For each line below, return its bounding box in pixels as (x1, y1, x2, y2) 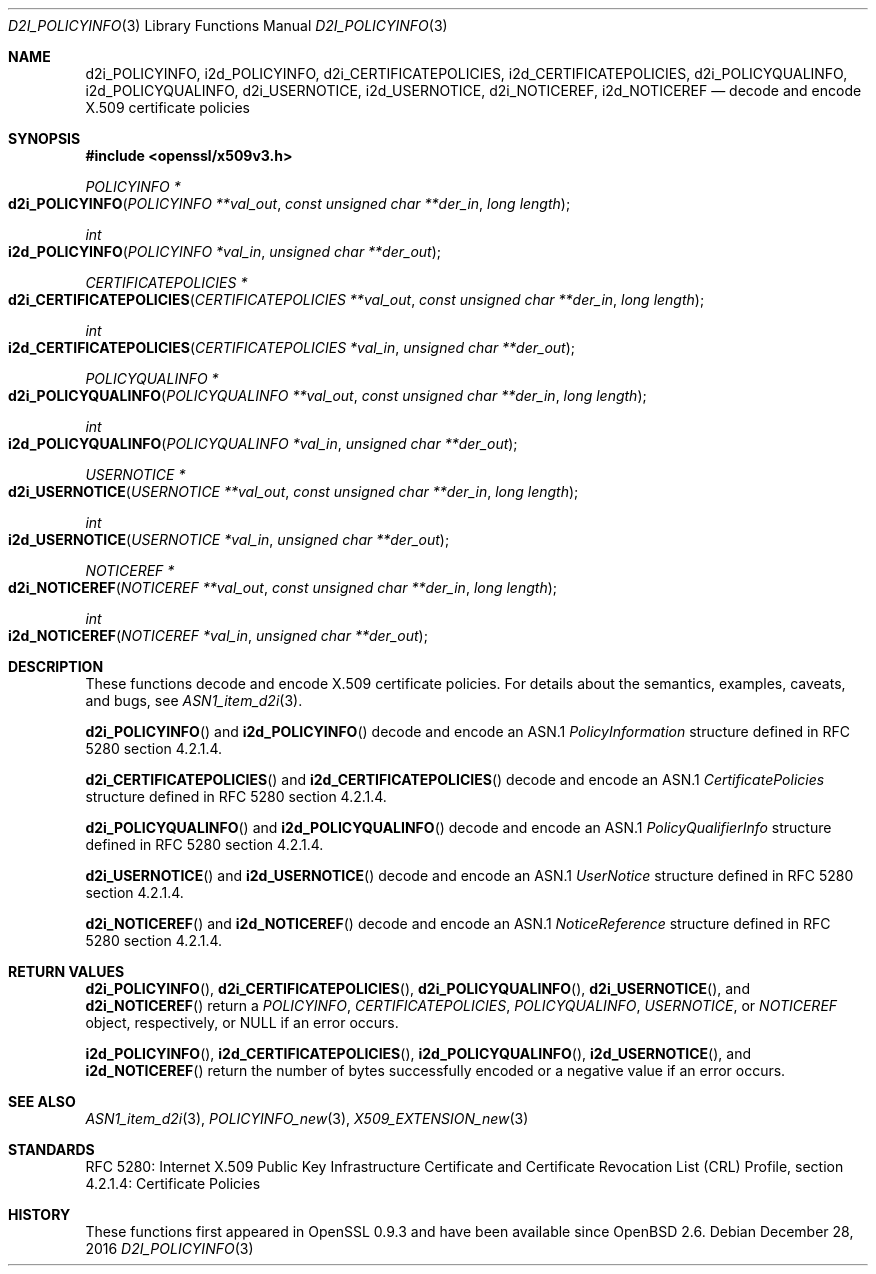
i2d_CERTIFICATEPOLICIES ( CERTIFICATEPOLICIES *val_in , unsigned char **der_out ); (8, 339, 576, 356)
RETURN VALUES (8, 963, 125, 980)
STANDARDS (8, 1141, 95, 1158)
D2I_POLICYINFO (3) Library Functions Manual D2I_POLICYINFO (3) (8, 17, 448, 34)
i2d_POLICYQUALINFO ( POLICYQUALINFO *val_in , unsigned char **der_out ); (8, 435, 518, 452)
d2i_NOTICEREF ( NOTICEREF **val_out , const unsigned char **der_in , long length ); (8, 579, 557, 596)
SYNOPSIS (8, 130, 81, 147)
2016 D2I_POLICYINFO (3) (85, 1240, 254, 1257)
